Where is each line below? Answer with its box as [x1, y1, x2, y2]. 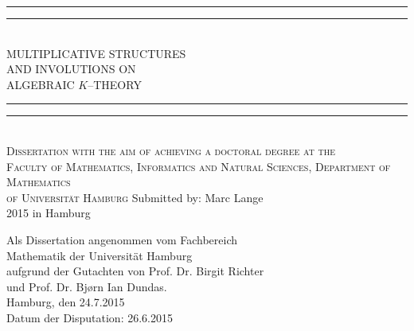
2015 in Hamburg [6, 204, 91, 221]
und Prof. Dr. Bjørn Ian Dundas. [6, 278, 167, 294]
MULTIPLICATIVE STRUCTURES [6, 45, 186, 61]
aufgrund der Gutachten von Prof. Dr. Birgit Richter [6, 263, 264, 279]
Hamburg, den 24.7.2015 [6, 294, 125, 310]
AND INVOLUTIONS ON [6, 60, 136, 77]
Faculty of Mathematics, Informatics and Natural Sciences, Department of [6, 158, 391, 174]
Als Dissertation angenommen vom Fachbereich [6, 231, 238, 247]
